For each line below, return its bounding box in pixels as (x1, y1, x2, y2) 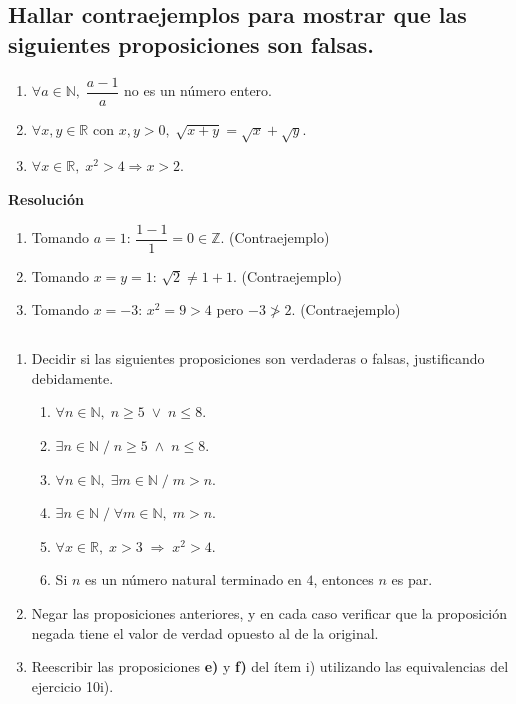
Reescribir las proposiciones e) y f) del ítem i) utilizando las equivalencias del (31, 656, 509, 677)
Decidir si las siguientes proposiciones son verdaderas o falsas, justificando (31, 348, 485, 369)
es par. (391, 569, 433, 590)
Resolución (8, 189, 84, 210)
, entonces (313, 569, 374, 590)
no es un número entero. (124, 80, 272, 101)
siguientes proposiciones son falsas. (8, 28, 375, 59)
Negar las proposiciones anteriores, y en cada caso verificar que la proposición (31, 603, 507, 623)
